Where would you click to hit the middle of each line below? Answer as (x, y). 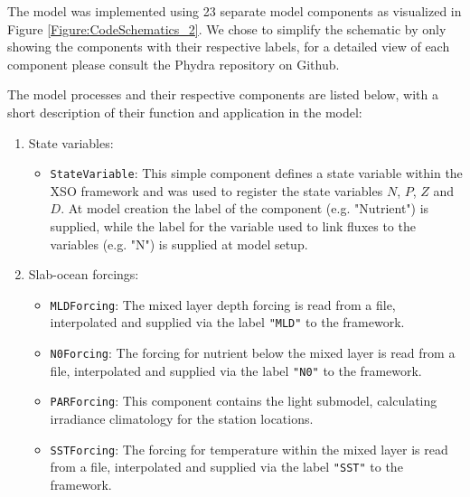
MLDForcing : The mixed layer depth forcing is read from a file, (223, 304)
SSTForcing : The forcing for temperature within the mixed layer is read (249, 449)
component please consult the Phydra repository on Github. (174, 64)
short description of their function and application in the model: (185, 112)
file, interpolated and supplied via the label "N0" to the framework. (236, 370)
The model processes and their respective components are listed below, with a (223, 94)
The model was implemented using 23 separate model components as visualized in (235, 11)
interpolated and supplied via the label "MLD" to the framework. (227, 322)
